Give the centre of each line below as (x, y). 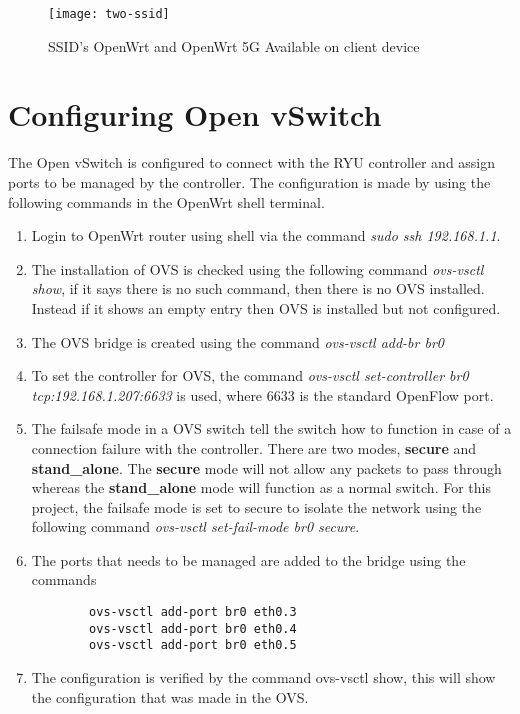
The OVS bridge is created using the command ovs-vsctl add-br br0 (237, 341)
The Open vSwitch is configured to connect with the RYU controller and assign (252, 162)
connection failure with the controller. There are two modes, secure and (254, 447)
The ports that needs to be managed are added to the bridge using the (248, 559)
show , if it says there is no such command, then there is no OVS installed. (258, 288)
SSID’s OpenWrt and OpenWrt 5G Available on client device (234, 45)
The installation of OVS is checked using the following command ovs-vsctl (257, 268)
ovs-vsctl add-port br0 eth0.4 (193, 628)
